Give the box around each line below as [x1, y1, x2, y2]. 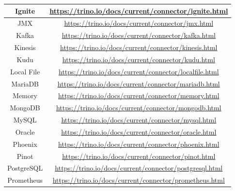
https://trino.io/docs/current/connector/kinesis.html [60, 42, 218, 52]
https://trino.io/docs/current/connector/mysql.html [61, 115, 217, 125]
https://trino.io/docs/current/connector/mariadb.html [57, 78, 220, 88]
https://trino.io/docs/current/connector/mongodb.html [56, 103, 221, 113]
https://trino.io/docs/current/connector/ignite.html [49, 5, 228, 16]
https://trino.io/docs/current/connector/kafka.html [62, 30, 216, 40]
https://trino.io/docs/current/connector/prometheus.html [52, 175, 225, 185]
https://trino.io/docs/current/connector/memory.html [58, 90, 219, 101]
